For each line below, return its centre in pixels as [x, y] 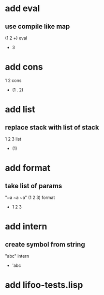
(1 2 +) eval [16, 38]
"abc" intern [17, 256]
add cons [24, 67]
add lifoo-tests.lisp [44, 285]
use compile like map [37, 26]
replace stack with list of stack [52, 127]
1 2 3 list [13, 139]
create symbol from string [45, 244]
